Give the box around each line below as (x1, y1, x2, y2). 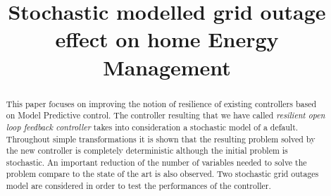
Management (103, 52, 231, 81)
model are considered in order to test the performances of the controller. (6, 180, 271, 192)
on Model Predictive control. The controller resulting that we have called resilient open (6, 109, 325, 121)
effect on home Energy (55, 25, 279, 54)
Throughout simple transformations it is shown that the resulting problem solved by (6, 133, 316, 145)
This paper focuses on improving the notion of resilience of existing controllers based (6, 97, 317, 109)
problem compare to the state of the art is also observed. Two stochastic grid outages (6, 168, 319, 180)
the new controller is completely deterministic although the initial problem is (6, 145, 288, 157)
